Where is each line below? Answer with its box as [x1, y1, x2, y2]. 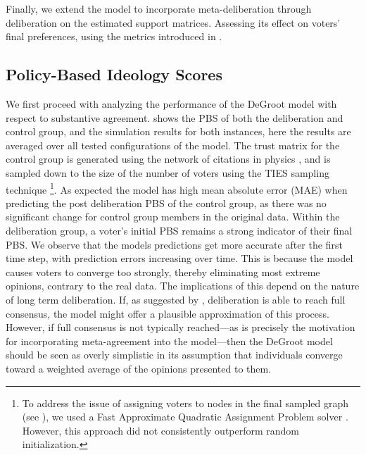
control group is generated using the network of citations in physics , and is [6, 151, 331, 166]
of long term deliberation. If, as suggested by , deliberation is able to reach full [6, 292, 346, 306]
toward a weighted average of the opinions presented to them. [6, 361, 272, 375]
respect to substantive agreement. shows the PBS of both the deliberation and [6, 110, 343, 125]
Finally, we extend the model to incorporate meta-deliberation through [6, 1, 312, 15]
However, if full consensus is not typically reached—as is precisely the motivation [6, 320, 355, 335]
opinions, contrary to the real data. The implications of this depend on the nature [6, 278, 360, 293]
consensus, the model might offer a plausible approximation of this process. [6, 306, 329, 320]
